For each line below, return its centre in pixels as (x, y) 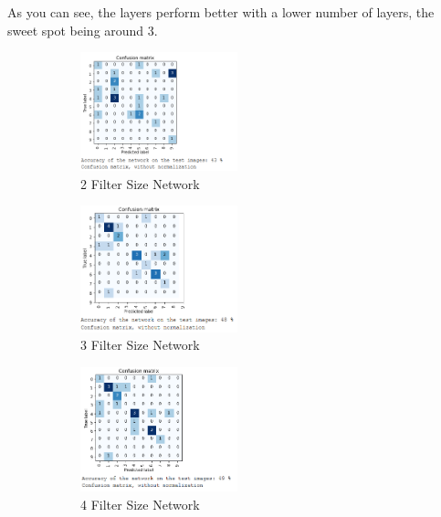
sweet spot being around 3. (83, 30)
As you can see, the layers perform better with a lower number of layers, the (221, 12)
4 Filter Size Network (140, 504)
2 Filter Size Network (140, 183)
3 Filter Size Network (140, 345)
